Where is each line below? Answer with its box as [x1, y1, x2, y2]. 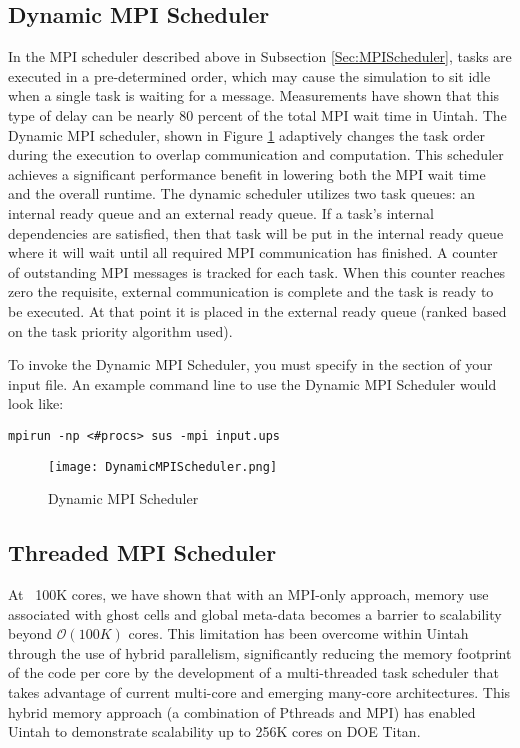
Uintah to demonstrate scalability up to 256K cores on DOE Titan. [8, 721, 421, 742]
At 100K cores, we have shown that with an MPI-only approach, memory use [8, 584, 489, 604]
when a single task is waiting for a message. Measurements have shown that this [8, 85, 500, 106]
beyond [8, 623, 52, 644]
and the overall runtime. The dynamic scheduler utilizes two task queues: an [8, 183, 476, 204]
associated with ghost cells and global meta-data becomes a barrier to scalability [8, 603, 502, 624]
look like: [8, 393, 64, 414]
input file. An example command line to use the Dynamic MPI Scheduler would [8, 373, 497, 394]
